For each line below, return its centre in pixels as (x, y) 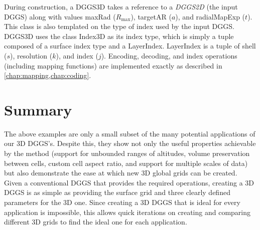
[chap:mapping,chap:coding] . (48, 75)
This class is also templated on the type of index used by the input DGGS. (119, 26)
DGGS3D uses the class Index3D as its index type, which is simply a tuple (119, 36)
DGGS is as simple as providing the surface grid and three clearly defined (117, 192)
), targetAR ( (151, 16)
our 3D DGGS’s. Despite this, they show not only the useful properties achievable (130, 143)
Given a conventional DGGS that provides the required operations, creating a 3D (129, 182)
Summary (38, 109)
